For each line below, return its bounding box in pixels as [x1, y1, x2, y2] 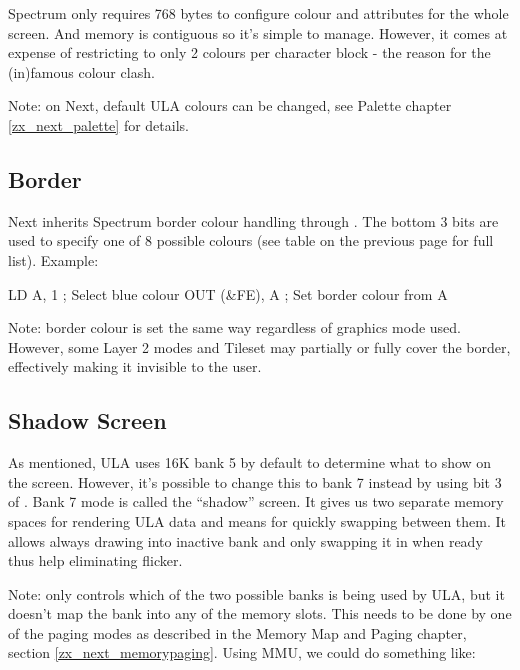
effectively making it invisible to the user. [8, 356, 262, 377]
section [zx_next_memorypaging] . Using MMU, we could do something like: [8, 642, 476, 663]
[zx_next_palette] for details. [8, 114, 189, 135]
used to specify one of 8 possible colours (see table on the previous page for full [8, 230, 494, 251]
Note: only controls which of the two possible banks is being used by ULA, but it [8, 583, 505, 604]
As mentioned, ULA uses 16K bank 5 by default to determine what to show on [8, 452, 492, 473]
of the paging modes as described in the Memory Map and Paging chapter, [8, 622, 467, 643]
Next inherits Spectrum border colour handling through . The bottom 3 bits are [8, 210, 499, 231]
